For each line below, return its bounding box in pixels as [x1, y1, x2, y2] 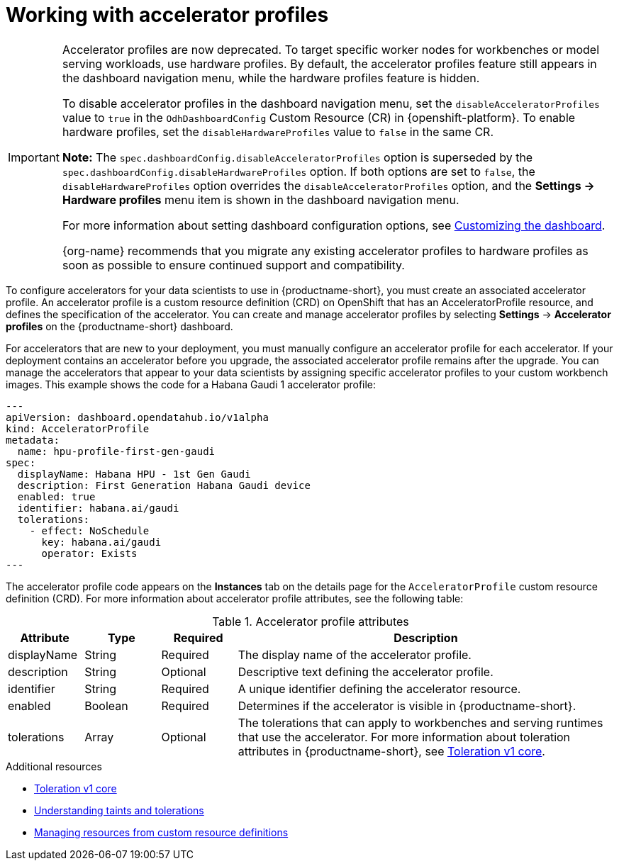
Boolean [84, 698, 128, 713]
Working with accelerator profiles [6, 3, 329, 27]
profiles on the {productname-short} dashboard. [6, 320, 233, 332]
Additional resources [6, 760, 102, 772]
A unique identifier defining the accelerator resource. [238, 681, 521, 696]
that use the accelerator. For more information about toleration [238, 729, 571, 744]
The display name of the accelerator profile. [238, 647, 472, 662]
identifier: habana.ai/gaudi [17, 502, 179, 514]
